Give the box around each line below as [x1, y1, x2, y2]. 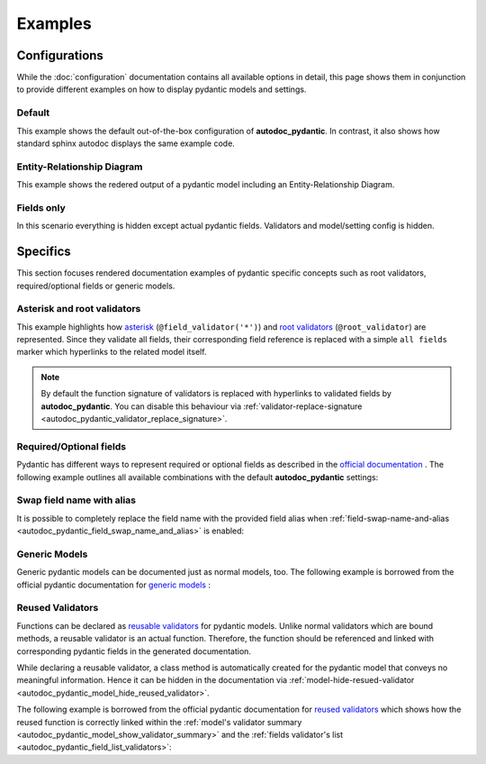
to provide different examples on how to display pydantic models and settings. [16, 84, 307, 95]
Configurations [16, 48, 103, 63]
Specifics [16, 244, 71, 259]
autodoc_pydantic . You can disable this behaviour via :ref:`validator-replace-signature [40, 401, 363, 412]
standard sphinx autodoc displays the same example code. [16, 138, 236, 149]
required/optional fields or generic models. [16, 280, 175, 291]
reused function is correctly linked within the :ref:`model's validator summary [16, 716, 302, 727]
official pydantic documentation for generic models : [16, 579, 211, 590]
